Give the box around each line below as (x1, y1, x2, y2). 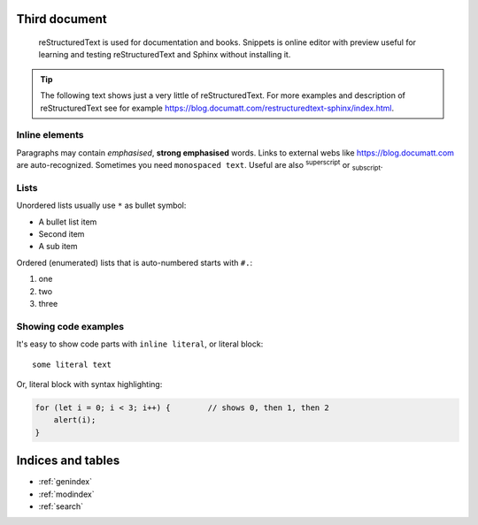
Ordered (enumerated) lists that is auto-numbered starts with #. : (16, 257, 252, 268)
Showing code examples (16, 320, 124, 332)
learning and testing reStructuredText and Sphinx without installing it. (38, 49, 291, 60)
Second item (38, 229, 85, 240)
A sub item (38, 241, 79, 252)
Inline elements (16, 129, 84, 141)
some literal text (32, 359, 112, 369)
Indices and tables (16, 453, 120, 468)
